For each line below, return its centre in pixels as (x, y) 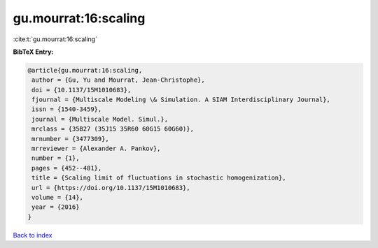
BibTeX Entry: (33, 52)
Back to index (33, 235)
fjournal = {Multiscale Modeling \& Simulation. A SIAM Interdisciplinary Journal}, (181, 100)
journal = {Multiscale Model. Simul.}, (100, 119)
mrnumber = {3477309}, (71, 139)
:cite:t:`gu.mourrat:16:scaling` (55, 39)
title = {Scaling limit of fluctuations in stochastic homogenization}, (159, 178)
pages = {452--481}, (67, 168)
